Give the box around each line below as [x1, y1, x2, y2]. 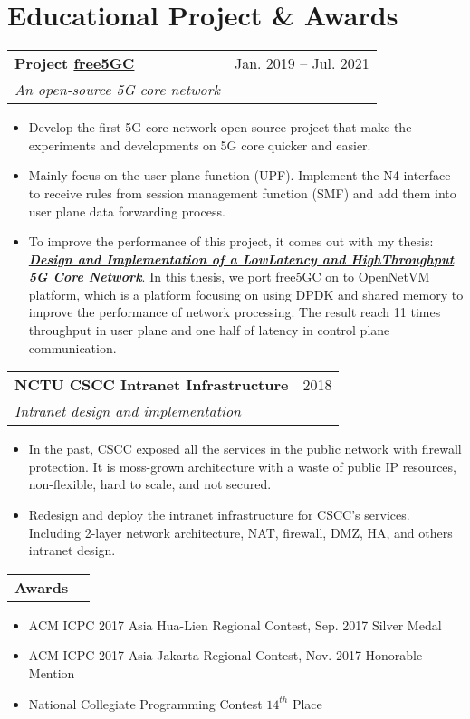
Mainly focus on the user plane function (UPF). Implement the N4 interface [28, 166, 451, 185]
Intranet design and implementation [14, 400, 242, 422]
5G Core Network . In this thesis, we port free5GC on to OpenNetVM [28, 267, 430, 286]
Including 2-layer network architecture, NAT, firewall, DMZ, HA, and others [28, 522, 453, 542]
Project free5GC [14, 53, 135, 74]
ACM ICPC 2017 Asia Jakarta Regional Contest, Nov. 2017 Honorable [28, 646, 423, 665]
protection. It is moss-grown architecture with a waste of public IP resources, [28, 456, 456, 475]
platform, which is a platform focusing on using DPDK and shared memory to [28, 284, 464, 303]
